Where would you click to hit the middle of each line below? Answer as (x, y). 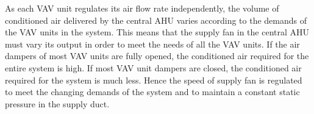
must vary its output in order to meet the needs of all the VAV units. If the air (152, 44)
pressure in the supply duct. (57, 103)
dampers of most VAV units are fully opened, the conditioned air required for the (157, 56)
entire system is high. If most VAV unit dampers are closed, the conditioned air (153, 67)
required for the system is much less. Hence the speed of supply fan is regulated (154, 80)
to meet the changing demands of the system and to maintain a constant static (152, 92)
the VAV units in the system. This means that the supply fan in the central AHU (157, 32)
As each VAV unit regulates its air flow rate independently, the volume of (142, 8)
